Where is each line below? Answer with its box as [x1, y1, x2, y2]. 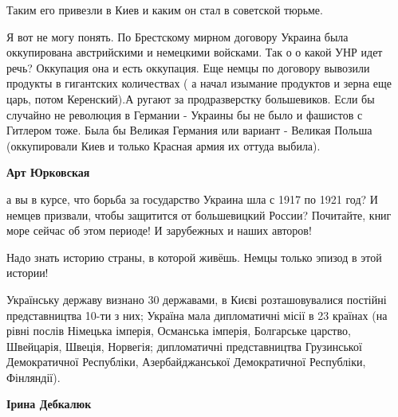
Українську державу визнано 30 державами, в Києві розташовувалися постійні [6, 290, 387, 307]
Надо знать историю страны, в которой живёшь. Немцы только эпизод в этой [6, 248, 382, 265]
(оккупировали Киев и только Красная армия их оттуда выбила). [6, 137, 321, 154]
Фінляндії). [6, 368, 61, 385]
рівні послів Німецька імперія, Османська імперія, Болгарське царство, [6, 322, 351, 339]
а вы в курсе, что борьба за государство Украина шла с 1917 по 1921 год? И [6, 190, 378, 207]
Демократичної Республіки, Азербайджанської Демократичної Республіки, [6, 353, 366, 370]
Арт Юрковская [6, 164, 90, 181]
